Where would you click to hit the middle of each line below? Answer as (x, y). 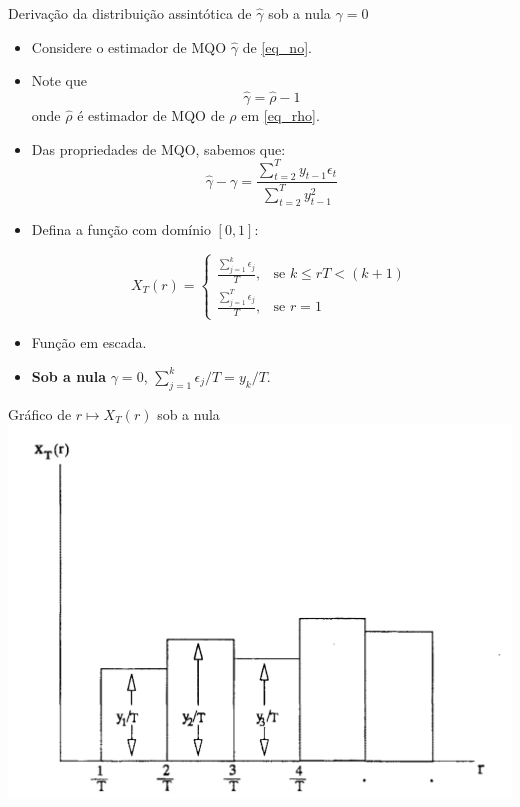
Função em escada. (89, 342)
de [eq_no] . (277, 46)
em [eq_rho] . (280, 115)
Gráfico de (40, 413)
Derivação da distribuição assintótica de (130, 13)
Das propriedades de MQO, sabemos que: (158, 148)
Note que (59, 80)
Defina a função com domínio (121, 228)
